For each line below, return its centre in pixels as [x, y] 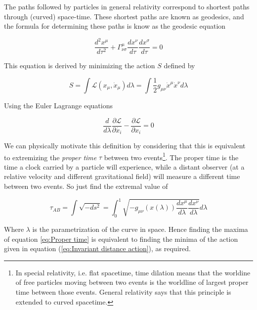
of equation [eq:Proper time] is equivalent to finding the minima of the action [121, 239]
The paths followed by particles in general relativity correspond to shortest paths [127, 6]
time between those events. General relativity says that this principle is [123, 291]
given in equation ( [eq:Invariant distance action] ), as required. [97, 248]
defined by [179, 66]
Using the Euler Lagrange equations [58, 105]
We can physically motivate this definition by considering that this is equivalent [125, 146]
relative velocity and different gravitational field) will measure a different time [122, 176]
